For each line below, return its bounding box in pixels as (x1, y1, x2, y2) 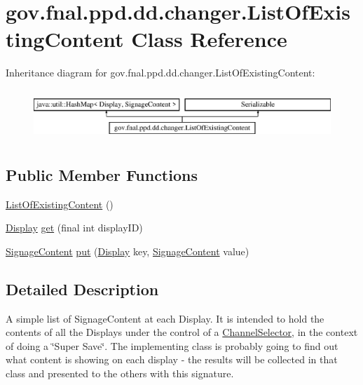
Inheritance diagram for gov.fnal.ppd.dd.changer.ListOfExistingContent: (6, 65, 315, 80)
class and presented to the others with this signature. (6, 366, 234, 381)
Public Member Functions (6, 163, 198, 185)
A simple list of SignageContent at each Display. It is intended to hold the (6, 311, 324, 325)
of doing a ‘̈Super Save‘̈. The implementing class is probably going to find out (6, 338, 338, 353)
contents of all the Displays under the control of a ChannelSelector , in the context (6, 325, 358, 339)
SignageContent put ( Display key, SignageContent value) (6, 243, 249, 258)
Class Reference (131, 25, 287, 53)
